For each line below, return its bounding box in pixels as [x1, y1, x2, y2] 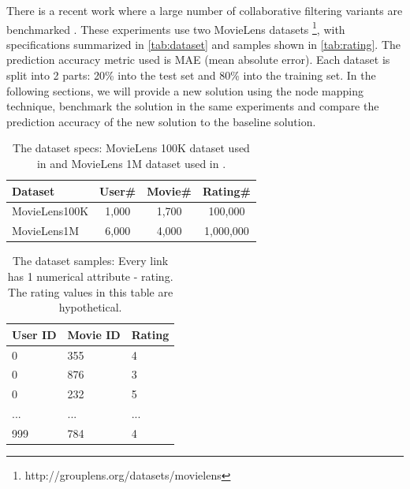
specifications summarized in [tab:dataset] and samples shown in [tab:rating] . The [6, 35, 401, 52]
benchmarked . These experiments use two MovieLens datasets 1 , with [6, 18, 345, 37]
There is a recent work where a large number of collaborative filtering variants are [6, 2, 403, 18]
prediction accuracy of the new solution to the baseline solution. [6, 113, 316, 129]
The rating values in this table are [8, 283, 173, 300]
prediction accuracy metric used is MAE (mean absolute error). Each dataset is [6, 51, 390, 68]
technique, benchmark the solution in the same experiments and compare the [6, 98, 379, 114]
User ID [12, 326, 57, 342]
